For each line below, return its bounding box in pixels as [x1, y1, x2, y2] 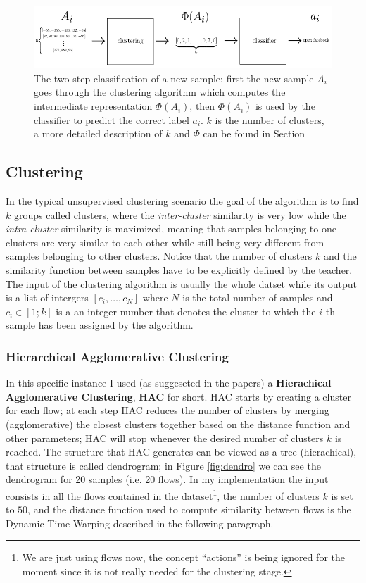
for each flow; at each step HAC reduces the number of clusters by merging [6, 403, 329, 418]
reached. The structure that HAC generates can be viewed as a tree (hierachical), [6, 444, 357, 459]
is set [331, 488, 353, 503]
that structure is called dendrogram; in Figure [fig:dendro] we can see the [6, 458, 321, 472]
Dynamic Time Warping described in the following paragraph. [6, 515, 274, 530]
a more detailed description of [34, 126, 163, 141]
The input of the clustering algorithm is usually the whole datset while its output [6, 276, 358, 291]
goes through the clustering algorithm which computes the [34, 84, 286, 99]
